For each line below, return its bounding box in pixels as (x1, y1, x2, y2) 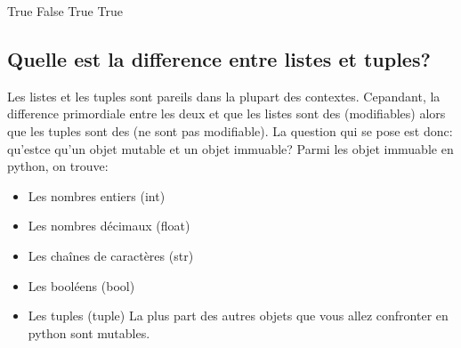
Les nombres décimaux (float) (28, 216, 190, 235)
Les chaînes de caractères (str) (28, 246, 194, 264)
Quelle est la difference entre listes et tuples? (7, 45, 431, 72)
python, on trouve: (7, 157, 109, 175)
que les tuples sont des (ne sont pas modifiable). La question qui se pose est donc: (7, 121, 453, 140)
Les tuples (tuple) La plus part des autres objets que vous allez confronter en (28, 306, 449, 325)
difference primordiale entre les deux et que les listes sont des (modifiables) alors (7, 104, 446, 123)
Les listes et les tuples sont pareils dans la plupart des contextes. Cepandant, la (7, 86, 441, 105)
